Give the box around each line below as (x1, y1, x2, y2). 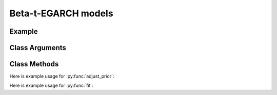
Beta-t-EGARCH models (9, 8, 113, 19)
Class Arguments (9, 43, 67, 52)
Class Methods (9, 60, 59, 68)
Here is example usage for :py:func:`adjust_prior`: (9, 73, 114, 79)
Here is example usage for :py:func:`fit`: (9, 82, 93, 89)
